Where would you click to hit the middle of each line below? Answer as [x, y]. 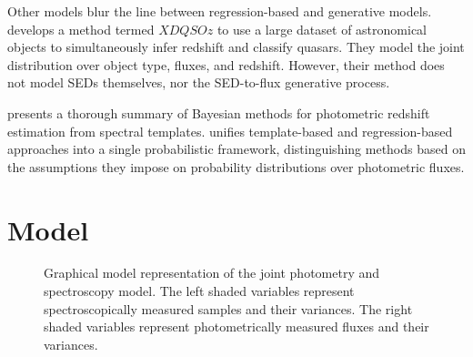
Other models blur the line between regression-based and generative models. [220, 11]
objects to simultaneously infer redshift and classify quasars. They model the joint [236, 47]
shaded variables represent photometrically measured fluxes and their [236, 326]
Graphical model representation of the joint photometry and [212, 273]
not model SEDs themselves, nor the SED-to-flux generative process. [199, 82]
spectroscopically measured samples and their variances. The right [228, 308]
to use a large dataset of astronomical [322, 29]
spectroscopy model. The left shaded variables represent [199, 291]
